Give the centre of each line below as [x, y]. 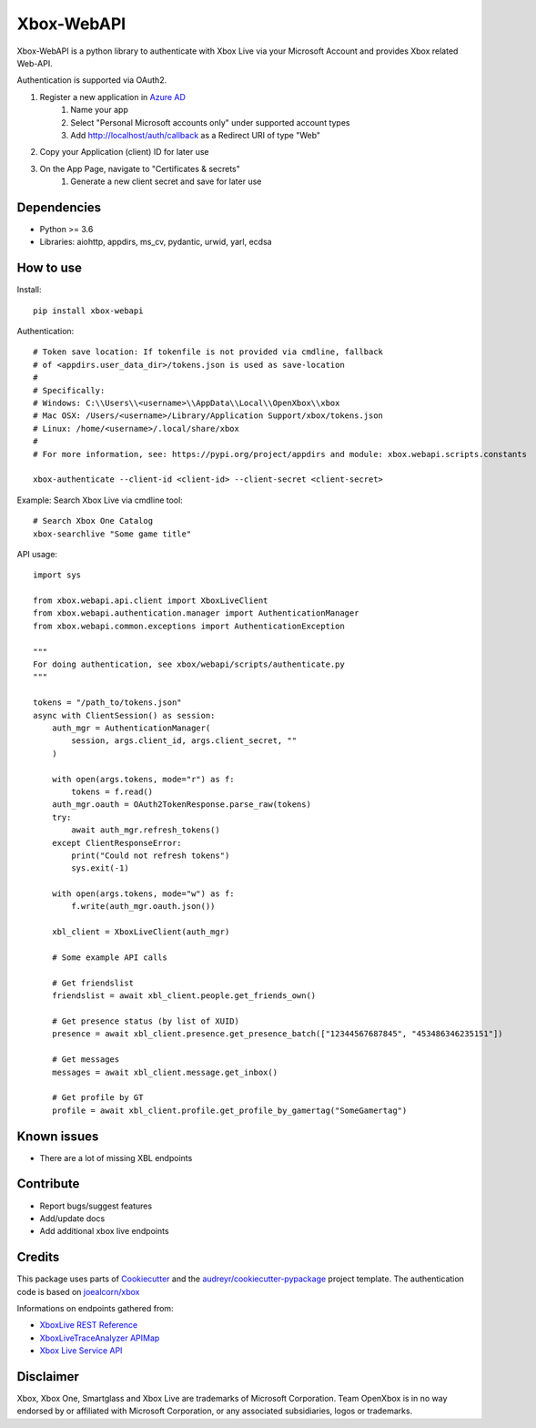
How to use [49, 268]
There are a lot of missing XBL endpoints [116, 1158]
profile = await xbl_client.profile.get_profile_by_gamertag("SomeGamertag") [229, 1110]
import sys [57, 575]
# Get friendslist [93, 983]
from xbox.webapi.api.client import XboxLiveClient [151, 601]
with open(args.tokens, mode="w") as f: [143, 894]
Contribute [48, 1184]
